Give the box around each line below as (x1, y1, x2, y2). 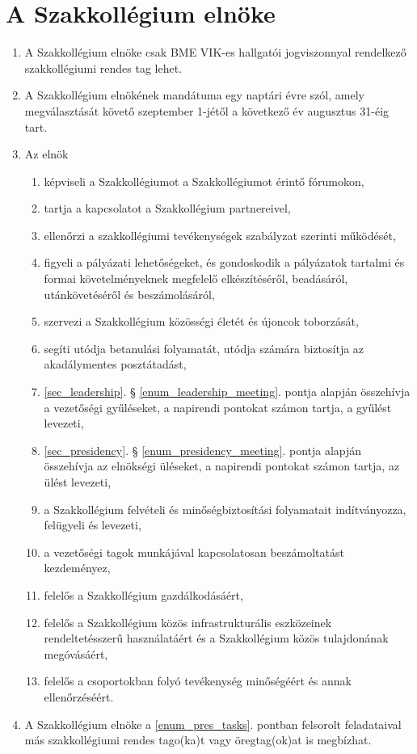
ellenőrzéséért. (44, 688, 114, 705)
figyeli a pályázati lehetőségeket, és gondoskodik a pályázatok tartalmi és (44, 254, 405, 271)
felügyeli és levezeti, (44, 516, 141, 533)
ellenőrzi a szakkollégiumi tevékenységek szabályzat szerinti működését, (44, 226, 396, 243)
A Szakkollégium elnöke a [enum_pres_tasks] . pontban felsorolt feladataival (24, 715, 402, 732)
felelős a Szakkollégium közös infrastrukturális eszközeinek (44, 613, 332, 630)
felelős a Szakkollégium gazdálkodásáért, (44, 586, 243, 603)
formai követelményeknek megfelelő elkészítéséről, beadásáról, (44, 270, 348, 287)
